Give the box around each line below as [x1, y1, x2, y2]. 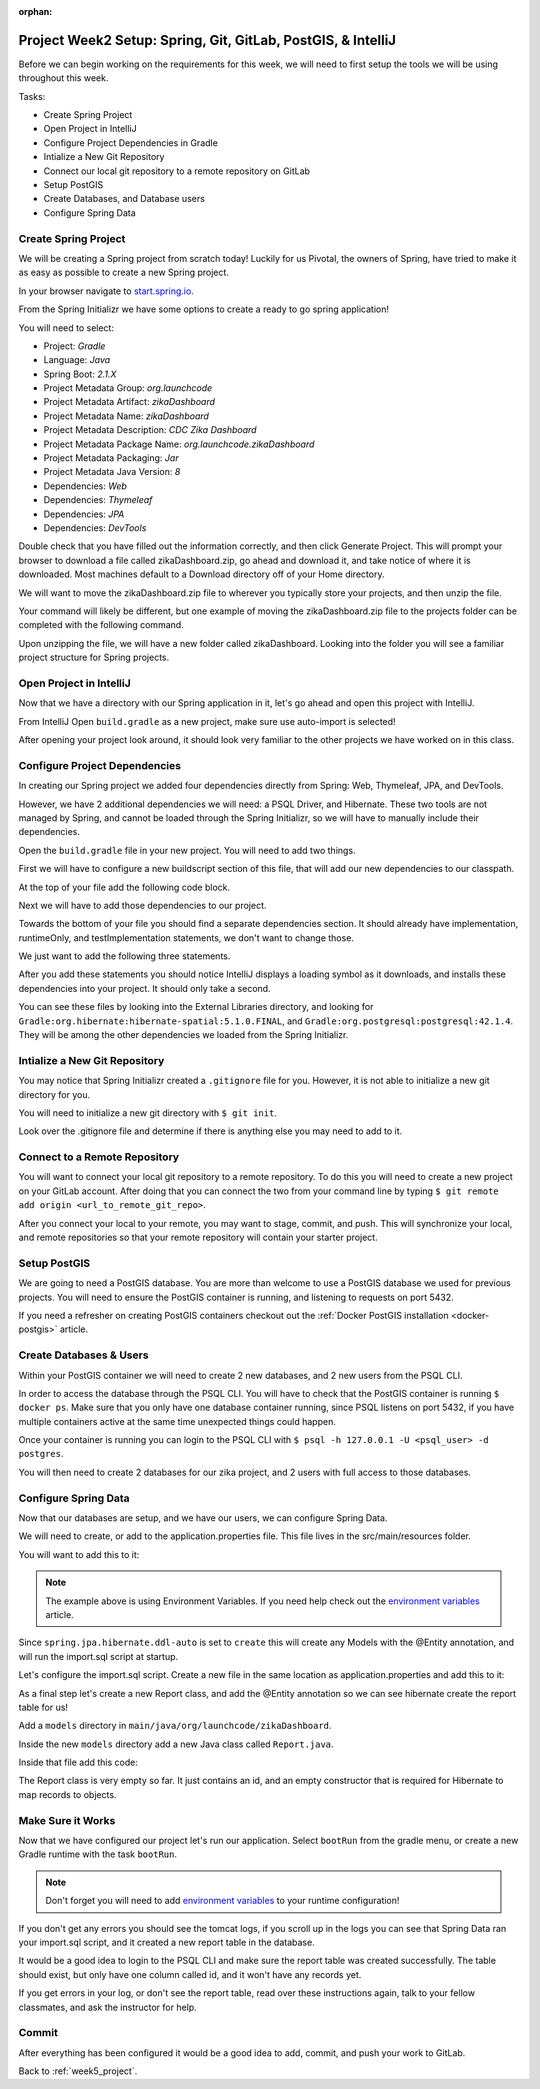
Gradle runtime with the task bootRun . [18, 1848, 177, 1860]
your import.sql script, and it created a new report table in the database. [18, 1936, 315, 1948]
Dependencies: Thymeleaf [43, 494, 153, 506]
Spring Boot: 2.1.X [43, 368, 117, 380]
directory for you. [18, 1088, 90, 1100]
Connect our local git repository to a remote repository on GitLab [43, 165, 310, 177]
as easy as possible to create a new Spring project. [18, 266, 230, 279]
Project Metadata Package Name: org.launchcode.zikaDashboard [43, 438, 315, 450]
